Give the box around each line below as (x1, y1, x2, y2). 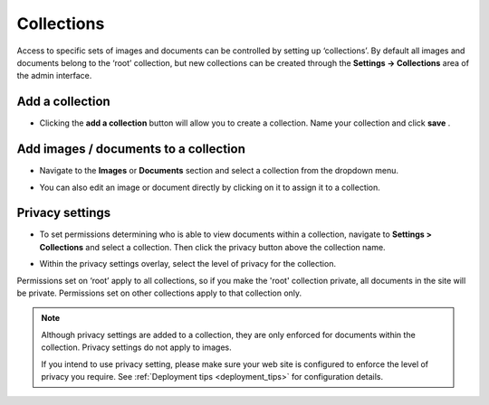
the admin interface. (16, 71, 92, 81)
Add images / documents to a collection (16, 141, 246, 157)
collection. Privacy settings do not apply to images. (41, 342, 232, 353)
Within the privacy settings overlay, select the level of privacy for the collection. (39, 259, 337, 269)
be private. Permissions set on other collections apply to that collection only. (16, 287, 302, 298)
